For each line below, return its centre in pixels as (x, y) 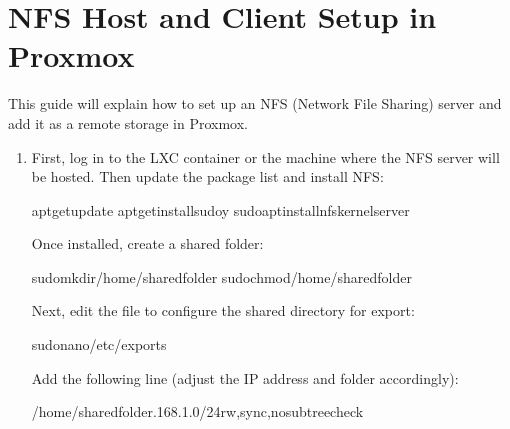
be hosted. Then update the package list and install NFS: (207, 176)
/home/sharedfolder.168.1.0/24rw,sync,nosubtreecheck (197, 411)
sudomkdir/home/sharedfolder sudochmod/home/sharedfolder (221, 276)
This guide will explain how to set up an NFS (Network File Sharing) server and (255, 103)
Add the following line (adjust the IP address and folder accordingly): (245, 377)
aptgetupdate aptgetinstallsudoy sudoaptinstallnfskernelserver (220, 209)
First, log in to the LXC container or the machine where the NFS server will (265, 156)
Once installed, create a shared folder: (147, 243)
